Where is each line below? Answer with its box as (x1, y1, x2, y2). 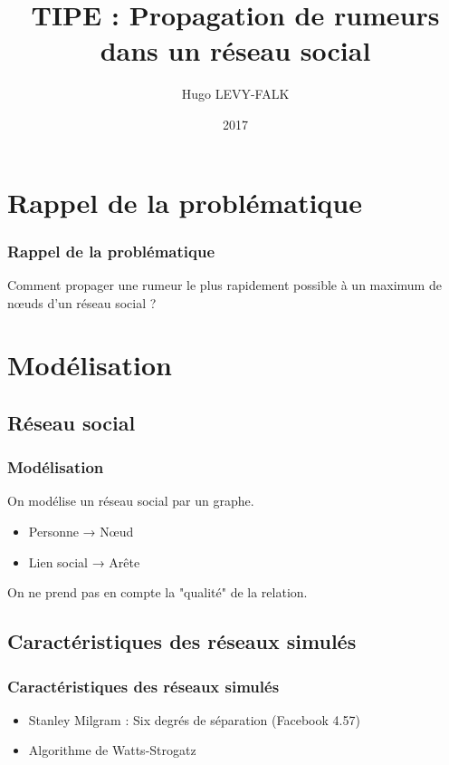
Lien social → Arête (28, 552, 140, 571)
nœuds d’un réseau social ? (7, 293, 157, 312)
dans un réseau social (100, 32, 371, 69)
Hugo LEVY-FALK (181, 84, 290, 103)
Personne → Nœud (28, 522, 134, 541)
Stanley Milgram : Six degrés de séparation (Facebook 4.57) (28, 710, 360, 729)
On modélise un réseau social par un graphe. (7, 491, 254, 510)
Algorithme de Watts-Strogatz (28, 741, 196, 760)
